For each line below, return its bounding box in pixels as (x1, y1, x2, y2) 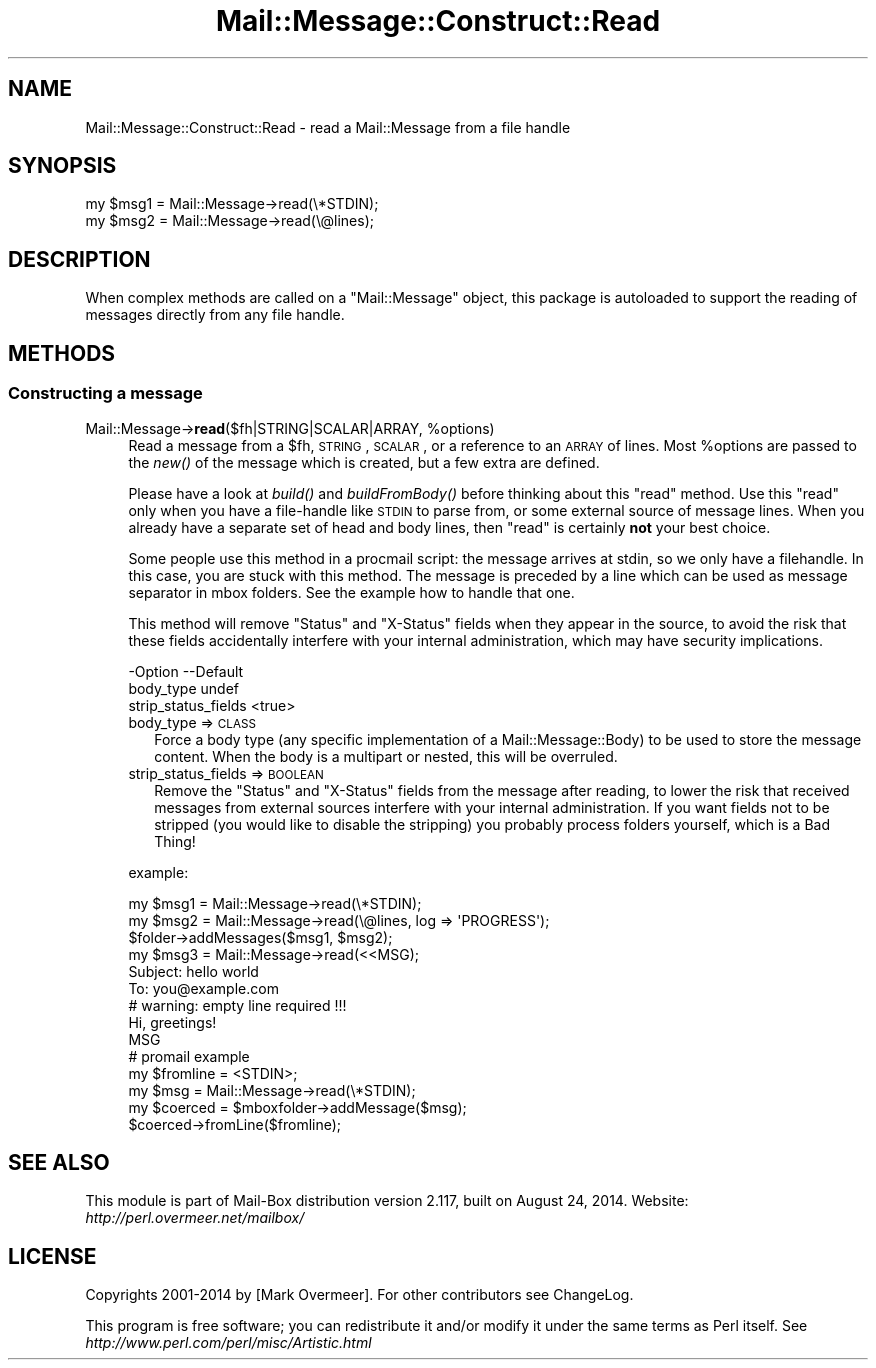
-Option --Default (128, 662, 244, 680)
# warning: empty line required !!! (128, 996, 347, 1014)
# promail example (128, 1047, 250, 1065)
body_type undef (128, 679, 240, 697)
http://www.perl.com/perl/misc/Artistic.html (85, 1334, 372, 1352)
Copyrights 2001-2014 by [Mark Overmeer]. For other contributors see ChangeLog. (85, 1286, 634, 1304)
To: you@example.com (128, 979, 279, 997)
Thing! (154, 832, 196, 850)
